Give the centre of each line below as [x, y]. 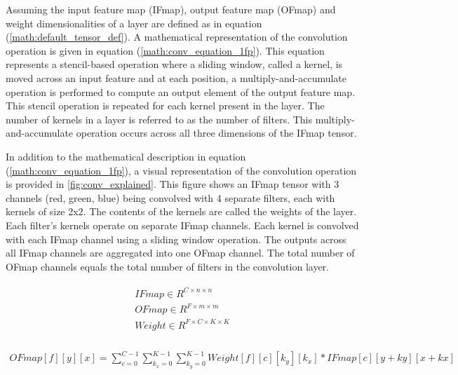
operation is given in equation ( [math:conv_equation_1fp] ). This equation [165, 50]
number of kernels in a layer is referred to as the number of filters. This [159, 119]
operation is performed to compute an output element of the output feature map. [181, 91]
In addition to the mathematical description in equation [126, 156]
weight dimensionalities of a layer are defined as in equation [134, 23]
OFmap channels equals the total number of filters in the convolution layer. [168, 266]
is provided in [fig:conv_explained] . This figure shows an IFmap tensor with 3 [173, 184]
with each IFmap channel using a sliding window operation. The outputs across [176, 239]
